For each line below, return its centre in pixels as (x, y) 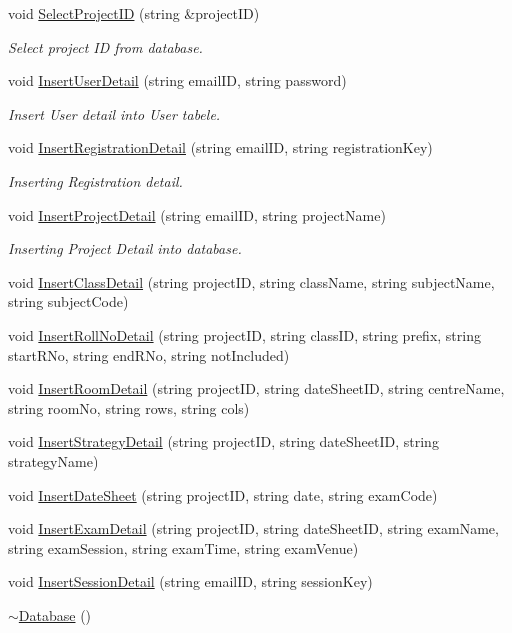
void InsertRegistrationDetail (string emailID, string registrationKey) (220, 147)
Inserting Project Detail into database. (125, 248)
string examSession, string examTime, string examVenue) (183, 547)
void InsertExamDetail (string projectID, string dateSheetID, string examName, (253, 528)
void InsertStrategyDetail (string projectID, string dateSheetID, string (223, 441)
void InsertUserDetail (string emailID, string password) (177, 80)
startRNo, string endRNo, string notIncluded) (149, 354)
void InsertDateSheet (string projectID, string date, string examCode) (223, 494)
